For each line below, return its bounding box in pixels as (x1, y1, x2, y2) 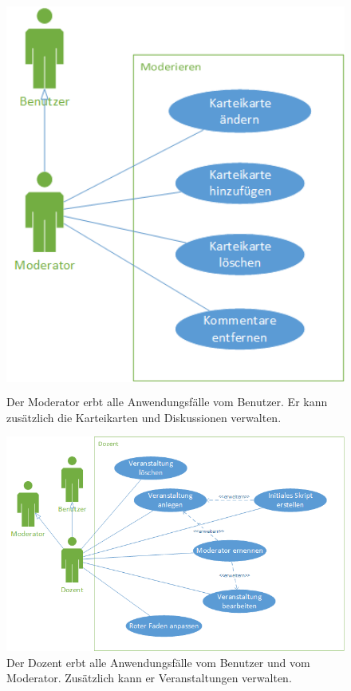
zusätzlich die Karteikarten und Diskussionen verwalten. (6, 409, 282, 425)
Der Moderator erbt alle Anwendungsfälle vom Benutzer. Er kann (6, 393, 328, 409)
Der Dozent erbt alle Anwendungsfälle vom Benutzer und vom (6, 653, 310, 670)
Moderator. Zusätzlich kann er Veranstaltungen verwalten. (6, 669, 292, 686)
